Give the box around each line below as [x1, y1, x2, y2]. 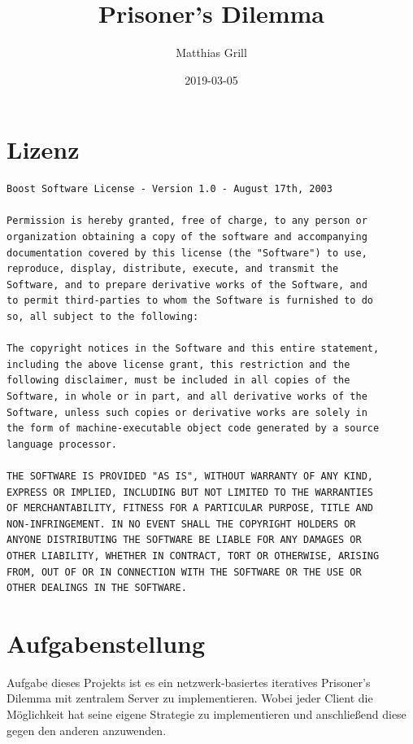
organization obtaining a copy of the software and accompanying [7, 231, 367, 243]
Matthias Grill [176, 44, 247, 61]
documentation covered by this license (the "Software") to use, [7, 247, 367, 259]
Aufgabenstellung [7, 626, 206, 659]
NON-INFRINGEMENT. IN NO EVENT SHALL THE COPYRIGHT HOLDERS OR [7, 518, 356, 530]
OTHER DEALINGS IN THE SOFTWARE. [7, 582, 187, 594]
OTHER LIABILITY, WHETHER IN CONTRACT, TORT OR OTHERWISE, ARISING [7, 549, 380, 562]
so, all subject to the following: [7, 311, 199, 322]
